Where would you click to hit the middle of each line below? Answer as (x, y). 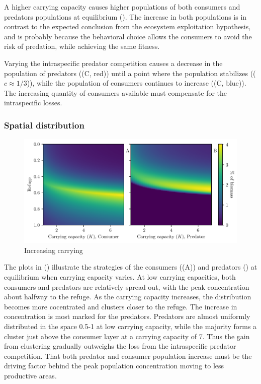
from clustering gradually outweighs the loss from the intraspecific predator (120, 346)
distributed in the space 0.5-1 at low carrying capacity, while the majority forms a (130, 326)
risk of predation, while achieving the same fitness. (82, 46)
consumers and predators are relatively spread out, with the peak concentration (127, 286)
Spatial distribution (44, 125)
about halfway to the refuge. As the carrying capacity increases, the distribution (128, 297)
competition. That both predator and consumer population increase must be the (128, 356)
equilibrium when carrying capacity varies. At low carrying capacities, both (120, 277)
